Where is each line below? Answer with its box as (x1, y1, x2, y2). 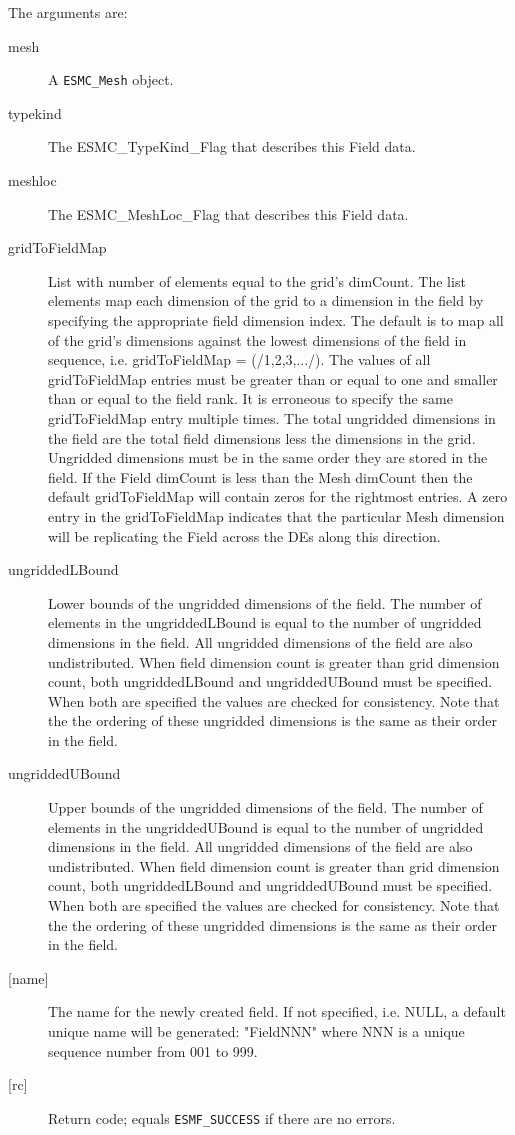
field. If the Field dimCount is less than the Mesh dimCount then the (48, 466, 473, 487)
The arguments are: (8, 2, 128, 22)
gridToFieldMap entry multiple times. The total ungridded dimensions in (48, 407, 496, 428)
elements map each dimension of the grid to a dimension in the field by (48, 290, 484, 311)
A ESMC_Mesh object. (48, 69, 174, 90)
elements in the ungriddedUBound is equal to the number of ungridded (48, 816, 484, 837)
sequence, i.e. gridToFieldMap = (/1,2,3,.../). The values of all (48, 349, 431, 370)
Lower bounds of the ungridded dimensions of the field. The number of (48, 592, 482, 613)
